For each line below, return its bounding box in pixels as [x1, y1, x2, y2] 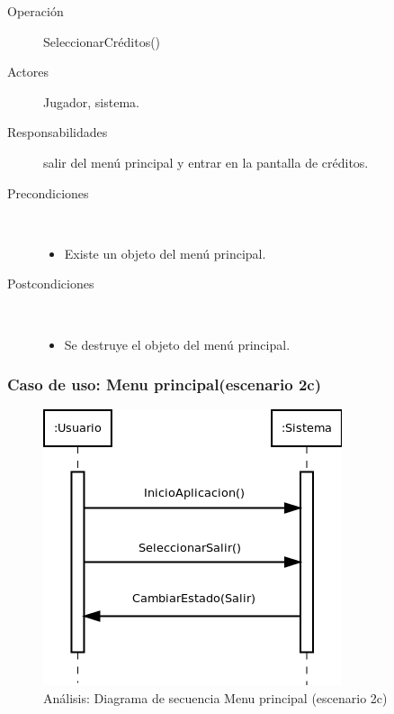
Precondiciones [7, 183, 89, 202]
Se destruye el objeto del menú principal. [64, 334, 291, 353]
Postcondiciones [7, 274, 94, 293]
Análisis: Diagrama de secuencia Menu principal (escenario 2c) [43, 688, 388, 707]
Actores [7, 62, 49, 81]
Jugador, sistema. [43, 92, 139, 111]
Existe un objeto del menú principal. [64, 243, 266, 262]
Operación [7, 2, 64, 20]
